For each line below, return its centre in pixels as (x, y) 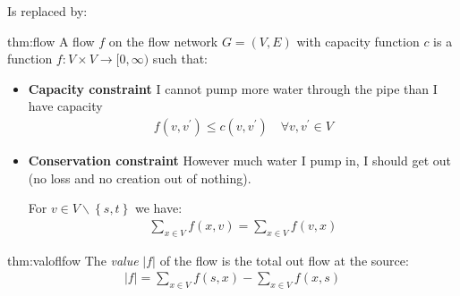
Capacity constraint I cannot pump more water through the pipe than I (233, 88)
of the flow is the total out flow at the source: (284, 260)
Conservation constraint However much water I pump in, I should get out (239, 160)
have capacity (65, 106)
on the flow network (163, 41)
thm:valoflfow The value (73, 260)
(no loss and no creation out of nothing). (140, 178)
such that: (180, 59)
